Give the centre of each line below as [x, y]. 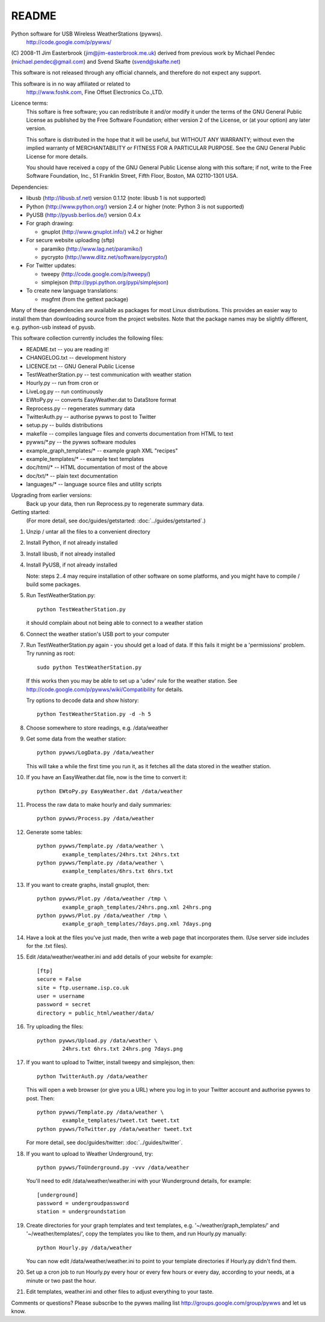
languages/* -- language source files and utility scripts [94, 484]
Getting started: [31, 512]
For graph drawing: [50, 224]
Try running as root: [51, 653]
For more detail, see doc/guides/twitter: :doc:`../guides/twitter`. [104, 1142]
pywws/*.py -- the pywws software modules [81, 442]
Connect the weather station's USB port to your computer [98, 634]
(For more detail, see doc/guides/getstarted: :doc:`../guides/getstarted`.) [116, 521]
